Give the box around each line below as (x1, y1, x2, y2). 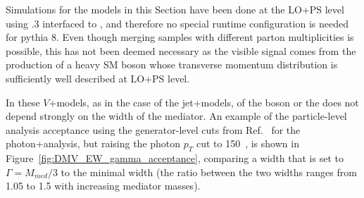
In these (6, 94, 40, 109)
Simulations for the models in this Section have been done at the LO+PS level (6, 2, 344, 16)
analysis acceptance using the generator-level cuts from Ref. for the (6, 122, 301, 137)
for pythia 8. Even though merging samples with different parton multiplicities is (6, 30, 354, 44)
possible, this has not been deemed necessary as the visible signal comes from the (6, 43, 356, 58)
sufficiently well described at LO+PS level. (6, 70, 190, 85)
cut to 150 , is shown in (196, 136, 299, 151)
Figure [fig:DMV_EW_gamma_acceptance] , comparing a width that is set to (6, 151, 344, 166)
